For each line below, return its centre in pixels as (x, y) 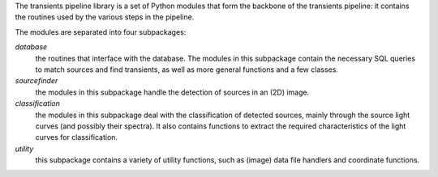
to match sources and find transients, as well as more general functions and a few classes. (187, 70)
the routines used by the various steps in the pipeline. (105, 17)
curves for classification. (76, 137)
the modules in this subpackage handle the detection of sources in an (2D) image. (172, 92)
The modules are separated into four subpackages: (101, 32)
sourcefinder (36, 81)
